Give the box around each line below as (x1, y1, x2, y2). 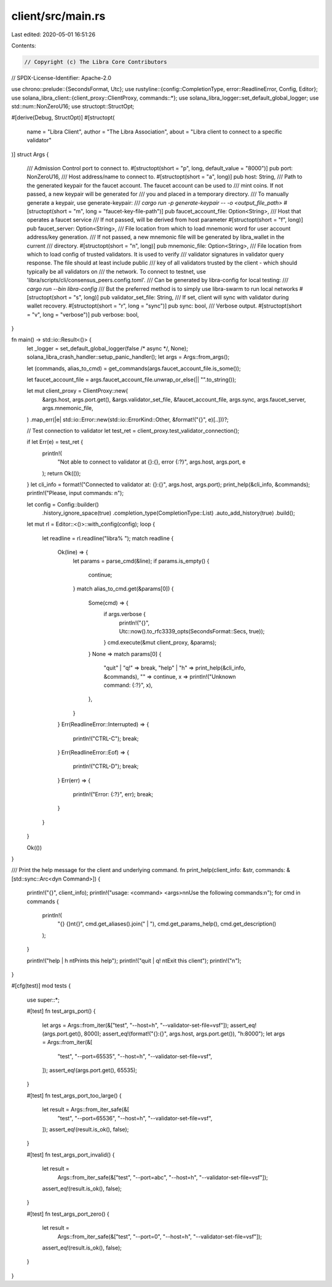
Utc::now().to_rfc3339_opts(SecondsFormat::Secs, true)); (119, 628, 265, 635)
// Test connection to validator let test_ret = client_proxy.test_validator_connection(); (26, 427, 240, 434)
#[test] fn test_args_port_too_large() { (26, 1091, 122, 1099)
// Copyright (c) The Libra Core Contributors (24, 58, 167, 65)
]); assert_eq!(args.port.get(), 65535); (42, 1067, 138, 1074)
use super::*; (26, 996, 60, 1004)
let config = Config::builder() (26, 501, 99, 508)
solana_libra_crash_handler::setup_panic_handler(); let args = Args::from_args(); (26, 354, 230, 361)
